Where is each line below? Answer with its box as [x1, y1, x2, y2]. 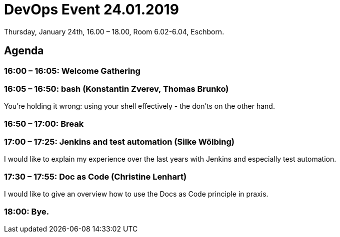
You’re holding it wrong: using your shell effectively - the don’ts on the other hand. [4, 102, 275, 111]
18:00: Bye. [4, 206, 49, 217]
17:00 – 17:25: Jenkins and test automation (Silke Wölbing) [4, 137, 234, 147]
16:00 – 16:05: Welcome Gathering [4, 65, 140, 76]
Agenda [4, 44, 44, 57]
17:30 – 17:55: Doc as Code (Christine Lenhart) [4, 171, 187, 182]
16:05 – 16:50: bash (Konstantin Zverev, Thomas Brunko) [4, 83, 229, 94]
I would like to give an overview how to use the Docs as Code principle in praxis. [4, 190, 268, 199]
